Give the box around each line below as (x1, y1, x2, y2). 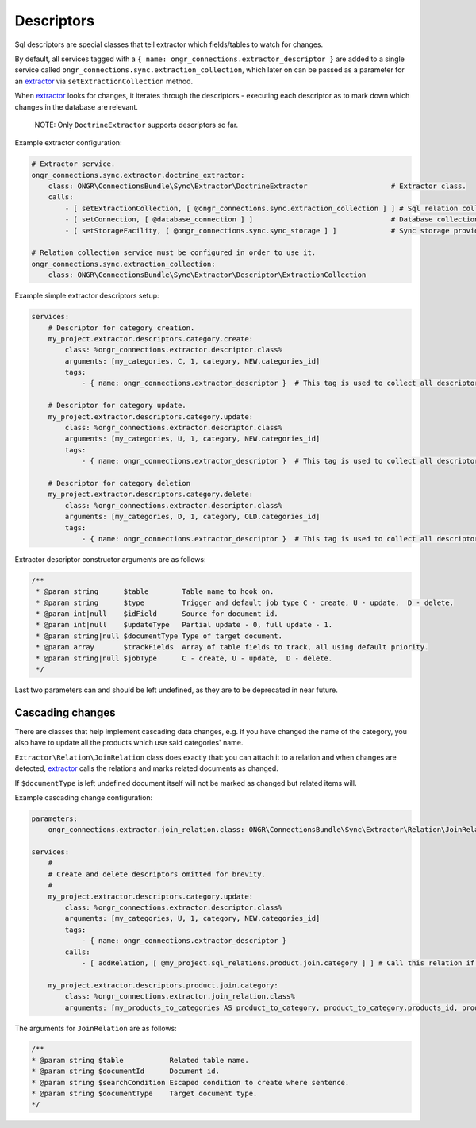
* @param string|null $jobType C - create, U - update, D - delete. (36, 653, 333, 663)
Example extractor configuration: (14, 138, 122, 148)
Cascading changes (14, 706, 116, 719)
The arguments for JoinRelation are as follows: (14, 1023, 178, 1033)
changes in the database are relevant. (14, 102, 139, 111)
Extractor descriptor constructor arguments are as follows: (14, 554, 206, 564)
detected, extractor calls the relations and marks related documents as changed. (14, 764, 279, 773)
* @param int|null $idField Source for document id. (36, 610, 278, 618)
